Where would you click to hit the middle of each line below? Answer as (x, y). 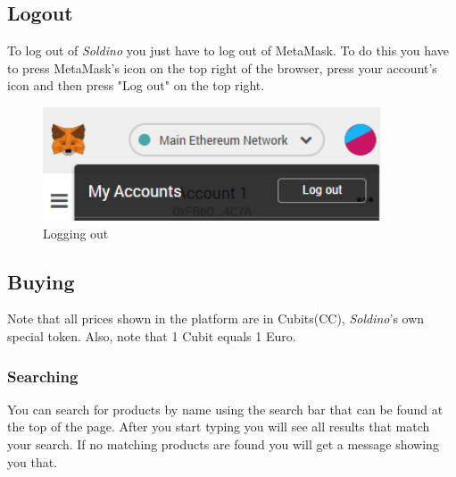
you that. (33, 461)
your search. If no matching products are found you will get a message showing (223, 444)
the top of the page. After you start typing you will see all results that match (219, 427)
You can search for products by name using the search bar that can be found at (225, 409)
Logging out (76, 233)
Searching (43, 376)
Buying (41, 281)
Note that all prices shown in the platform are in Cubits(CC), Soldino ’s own (216, 318)
